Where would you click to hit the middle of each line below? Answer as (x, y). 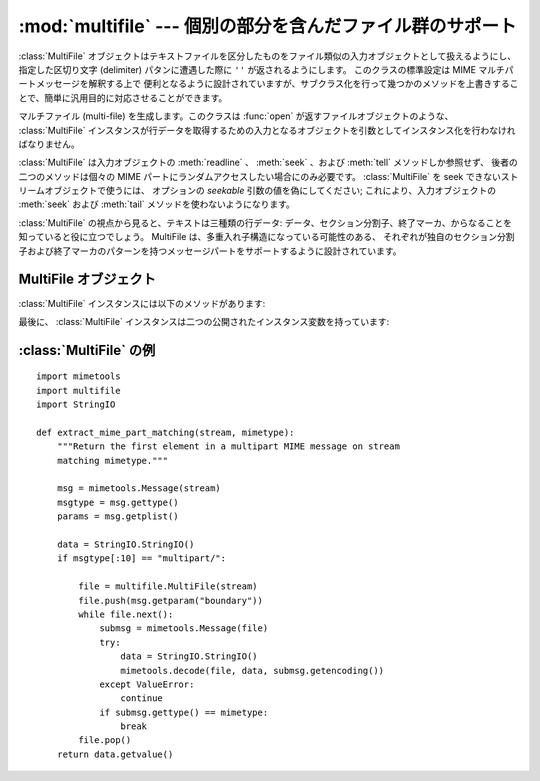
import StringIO (76, 404)
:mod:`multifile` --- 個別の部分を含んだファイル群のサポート (267, 26)
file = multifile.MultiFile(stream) (168, 586)
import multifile (78, 390)
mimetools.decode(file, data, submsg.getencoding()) (252, 670)
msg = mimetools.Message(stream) (139, 488)
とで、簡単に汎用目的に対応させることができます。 (123, 97)
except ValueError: (147, 684)
